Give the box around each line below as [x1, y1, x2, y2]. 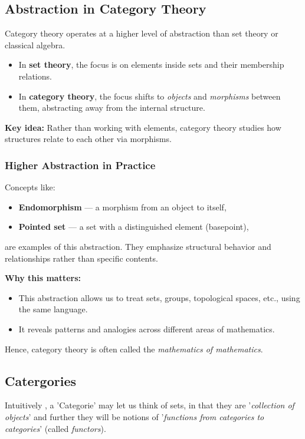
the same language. [18, 303, 88, 315]
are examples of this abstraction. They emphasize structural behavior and [5, 240, 271, 252]
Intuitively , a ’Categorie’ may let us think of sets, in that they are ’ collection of [5, 399, 294, 411]
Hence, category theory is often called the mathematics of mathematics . [5, 342, 263, 355]
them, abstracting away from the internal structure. [18, 101, 205, 114]
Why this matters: [5, 272, 81, 284]
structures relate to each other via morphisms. [5, 133, 172, 145]
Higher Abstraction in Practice [5, 157, 156, 172]
